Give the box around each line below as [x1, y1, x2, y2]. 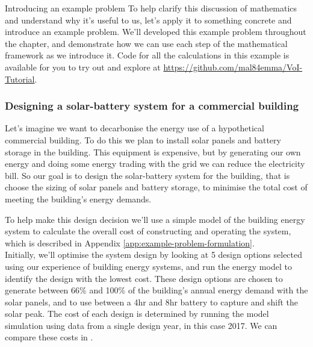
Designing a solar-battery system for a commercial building [5, 98, 299, 113]
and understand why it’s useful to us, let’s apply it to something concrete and [5, 13, 292, 26]
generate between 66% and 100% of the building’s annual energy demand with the [5, 284, 308, 296]
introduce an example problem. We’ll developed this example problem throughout [5, 25, 306, 38]
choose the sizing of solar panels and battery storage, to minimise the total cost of [5, 181, 308, 193]
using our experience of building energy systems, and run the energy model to [5, 260, 292, 272]
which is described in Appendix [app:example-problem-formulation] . [5, 236, 255, 249]
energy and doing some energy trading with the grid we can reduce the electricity [5, 157, 305, 170]
